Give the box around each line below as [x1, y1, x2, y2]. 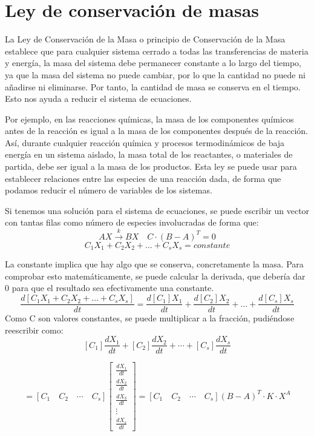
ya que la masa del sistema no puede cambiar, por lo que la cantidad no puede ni [5, 68, 306, 81]
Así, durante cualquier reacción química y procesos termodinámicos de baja [5, 136, 285, 149]
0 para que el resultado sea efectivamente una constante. [5, 281, 214, 294]
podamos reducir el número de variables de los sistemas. [5, 184, 212, 196]
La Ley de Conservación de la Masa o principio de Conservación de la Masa [5, 33, 286, 45]
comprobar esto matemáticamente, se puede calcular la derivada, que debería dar [5, 269, 306, 282]
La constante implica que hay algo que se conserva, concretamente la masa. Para [5, 258, 304, 270]
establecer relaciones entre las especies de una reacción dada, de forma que [5, 172, 281, 184]
